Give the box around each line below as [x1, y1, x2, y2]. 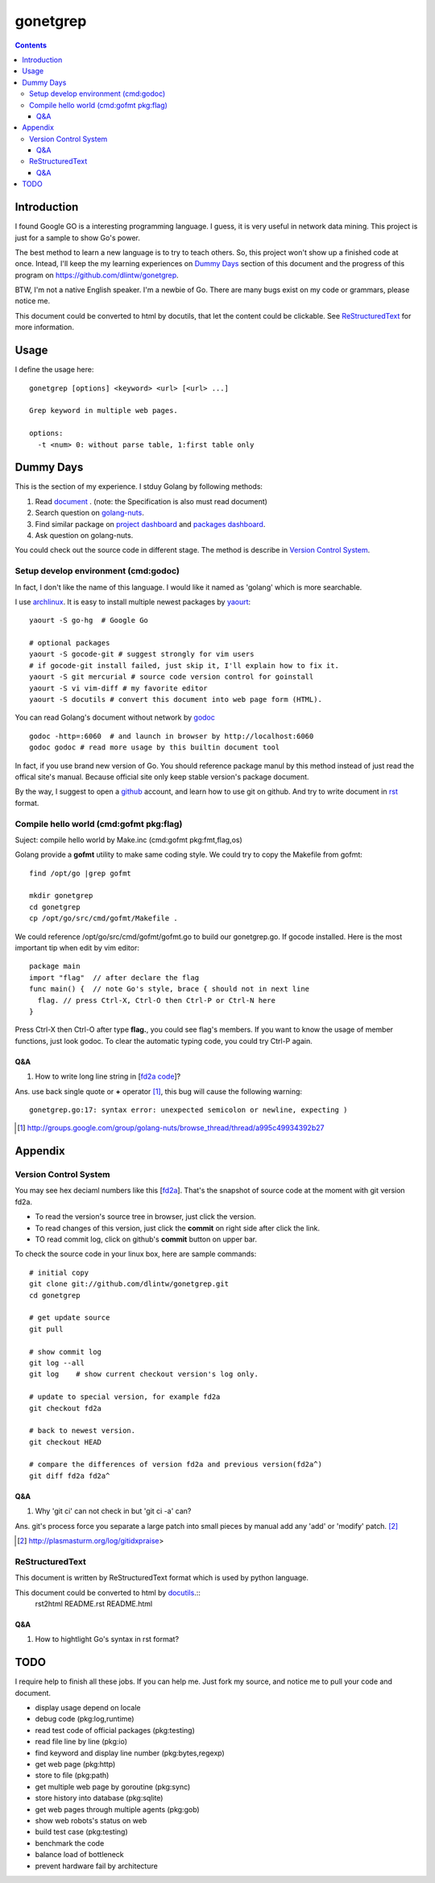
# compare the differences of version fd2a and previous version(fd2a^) [29, 1460, 322, 1469]
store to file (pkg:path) [35, 1771, 110, 1781]
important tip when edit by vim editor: [14, 943, 140, 953]
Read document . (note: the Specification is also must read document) [35, 496, 267, 506]
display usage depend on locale [35, 1703, 141, 1713]
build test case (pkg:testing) [35, 1827, 128, 1837]
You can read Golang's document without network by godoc [14, 712, 215, 722]
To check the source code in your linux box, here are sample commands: [14, 1249, 257, 1259]
